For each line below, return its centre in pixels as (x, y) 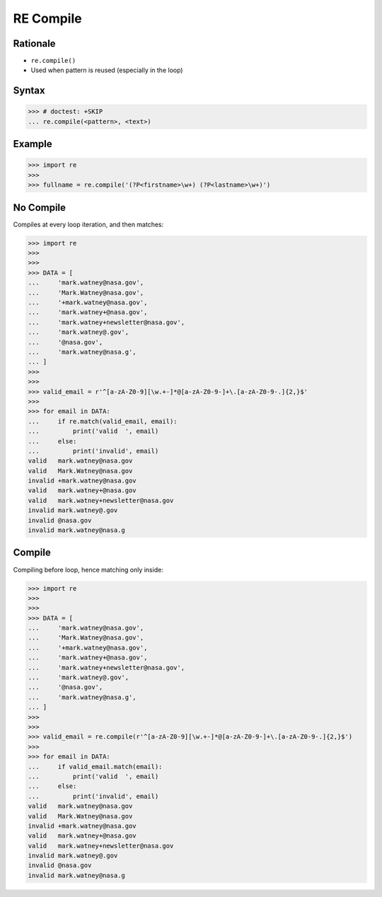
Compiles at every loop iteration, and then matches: (88, 224)
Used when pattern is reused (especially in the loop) (107, 70)
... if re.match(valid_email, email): (103, 421)
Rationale (34, 44)
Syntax (29, 91)
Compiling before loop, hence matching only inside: (88, 569)
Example (33, 144)
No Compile (40, 208)
